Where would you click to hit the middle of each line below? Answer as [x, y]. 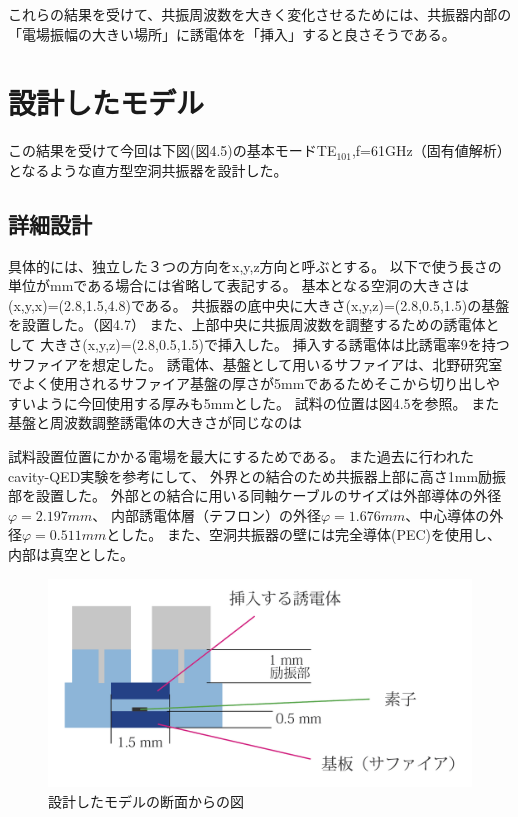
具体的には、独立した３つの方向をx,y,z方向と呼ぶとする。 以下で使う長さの [255, 265]
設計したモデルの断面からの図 [146, 800]
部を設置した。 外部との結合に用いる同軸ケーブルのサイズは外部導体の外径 [255, 495]
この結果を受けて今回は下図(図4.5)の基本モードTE [172, 150]
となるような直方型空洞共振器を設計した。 [148, 169]
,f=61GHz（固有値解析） [431, 150]
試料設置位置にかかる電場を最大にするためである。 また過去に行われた [241, 456]
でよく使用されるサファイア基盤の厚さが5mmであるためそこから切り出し [247, 383]
